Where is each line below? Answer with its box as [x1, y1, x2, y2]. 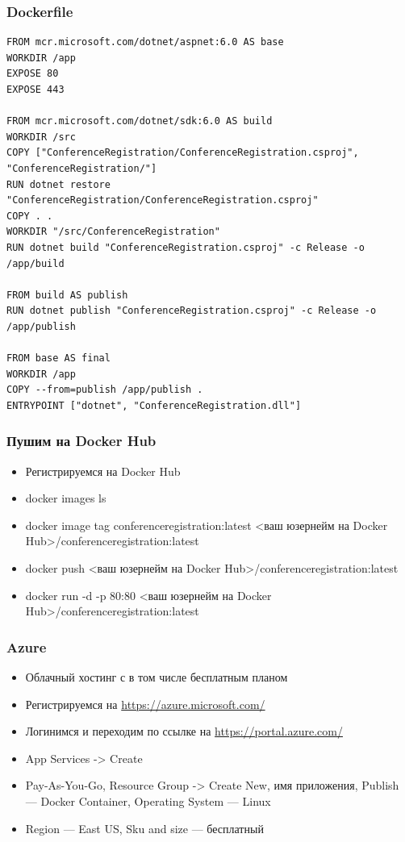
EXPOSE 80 [6, 68, 59, 80]
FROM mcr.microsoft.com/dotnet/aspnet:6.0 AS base [6, 36, 284, 48]
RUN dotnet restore [6, 178, 111, 190]
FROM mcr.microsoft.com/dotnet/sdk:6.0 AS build [6, 115, 273, 127]
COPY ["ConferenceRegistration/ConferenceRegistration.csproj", [6, 147, 359, 159]
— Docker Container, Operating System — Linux [25, 793, 271, 810]
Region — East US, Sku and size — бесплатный [25, 819, 264, 836]
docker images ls [25, 490, 106, 506]
